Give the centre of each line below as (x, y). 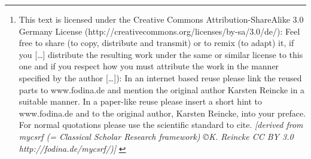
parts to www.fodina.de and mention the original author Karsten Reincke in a (162, 89)
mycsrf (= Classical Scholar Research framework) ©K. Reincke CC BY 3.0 (156, 136)
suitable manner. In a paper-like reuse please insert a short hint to (140, 101)
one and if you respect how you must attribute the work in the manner (149, 66)
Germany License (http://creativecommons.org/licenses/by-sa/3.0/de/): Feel (159, 31)
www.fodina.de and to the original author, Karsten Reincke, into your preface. (162, 113)
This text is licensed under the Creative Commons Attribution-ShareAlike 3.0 (161, 19)
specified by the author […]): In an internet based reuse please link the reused (160, 77)
